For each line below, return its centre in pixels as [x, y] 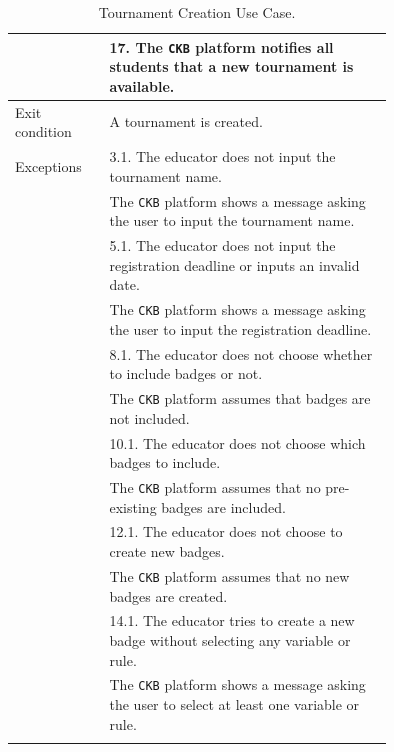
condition [43, 131]
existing [133, 506]
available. [142, 85]
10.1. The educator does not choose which [237, 442]
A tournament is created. [186, 121]
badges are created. [168, 595]
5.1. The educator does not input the [222, 245]
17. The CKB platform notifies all [221, 46]
